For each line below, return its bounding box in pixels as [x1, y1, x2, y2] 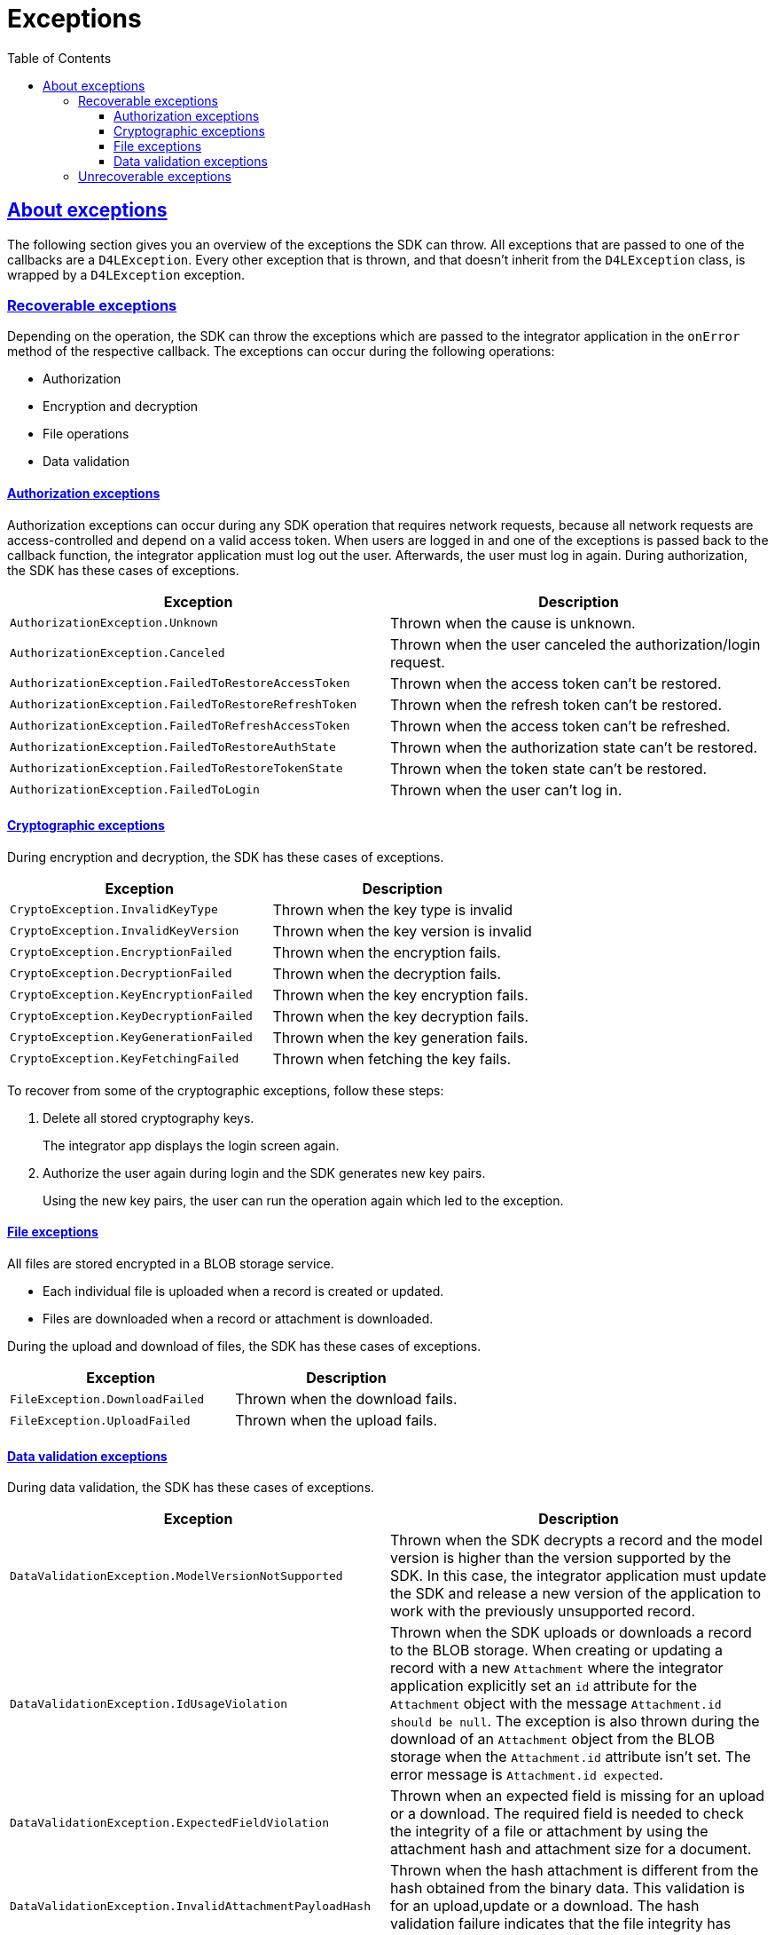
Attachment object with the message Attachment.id [390, 1694, 722, 1713]
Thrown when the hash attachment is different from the [390, 1861, 759, 1880]
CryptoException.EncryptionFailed [10, 945, 232, 960]
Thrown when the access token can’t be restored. [390, 674, 722, 692]
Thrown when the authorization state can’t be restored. [390, 738, 758, 756]
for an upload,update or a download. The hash [390, 1897, 700, 1915]
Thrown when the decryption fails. [272, 964, 502, 983]
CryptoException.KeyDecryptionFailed [10, 1009, 253, 1023]
